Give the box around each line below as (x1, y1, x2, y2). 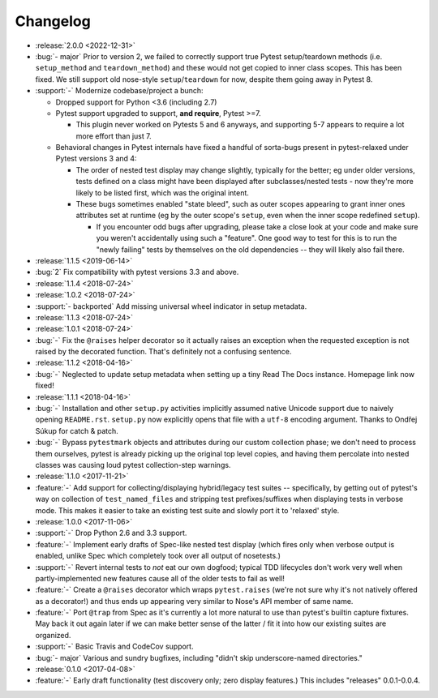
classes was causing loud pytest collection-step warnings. (35, 460, 231, 469)
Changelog (15, 12, 91, 30)
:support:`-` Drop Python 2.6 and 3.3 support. (35, 528, 187, 538)
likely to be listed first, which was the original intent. (75, 187, 249, 198)
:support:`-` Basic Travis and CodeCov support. (35, 641, 194, 652)
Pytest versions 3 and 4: (55, 154, 137, 164)
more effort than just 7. (75, 131, 152, 141)
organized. (35, 630, 71, 640)
